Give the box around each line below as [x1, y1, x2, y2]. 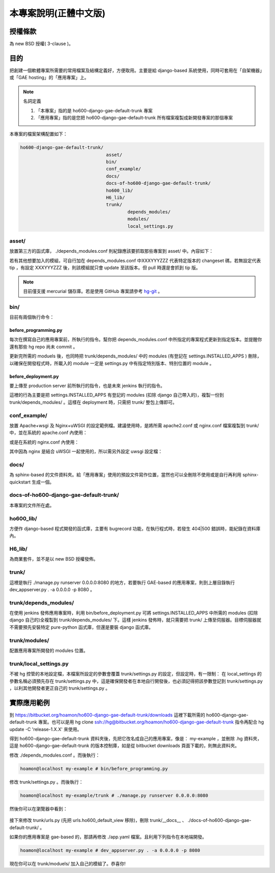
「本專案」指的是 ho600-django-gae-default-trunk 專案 [36, 107, 153, 113]
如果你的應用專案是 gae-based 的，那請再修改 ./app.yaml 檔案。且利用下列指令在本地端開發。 [9, 834, 207, 840]
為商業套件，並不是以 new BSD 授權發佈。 [9, 556, 98, 562]
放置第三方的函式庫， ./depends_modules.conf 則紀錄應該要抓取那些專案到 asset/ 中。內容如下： [9, 248, 214, 254]
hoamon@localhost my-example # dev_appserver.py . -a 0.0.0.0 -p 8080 [20, 847, 201, 853]
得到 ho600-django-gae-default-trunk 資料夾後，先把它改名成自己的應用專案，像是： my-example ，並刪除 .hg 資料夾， [9, 736, 262, 742]
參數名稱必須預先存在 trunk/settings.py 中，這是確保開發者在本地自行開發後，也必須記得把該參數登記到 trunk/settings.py [9, 678, 263, 684]
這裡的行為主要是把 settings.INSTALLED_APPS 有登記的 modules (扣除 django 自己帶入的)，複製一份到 [9, 392, 224, 398]
